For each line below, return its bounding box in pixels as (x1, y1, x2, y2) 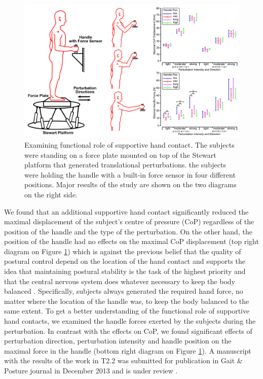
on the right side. (24, 189, 78, 199)
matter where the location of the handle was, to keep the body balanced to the (4, 295, 249, 306)
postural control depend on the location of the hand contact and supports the (4, 256, 246, 266)
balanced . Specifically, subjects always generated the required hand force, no (4, 286, 243, 296)
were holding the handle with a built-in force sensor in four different (24, 169, 236, 180)
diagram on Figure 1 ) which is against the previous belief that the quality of (4, 246, 241, 256)
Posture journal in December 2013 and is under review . (4, 365, 178, 375)
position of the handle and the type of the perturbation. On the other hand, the (4, 226, 252, 236)
